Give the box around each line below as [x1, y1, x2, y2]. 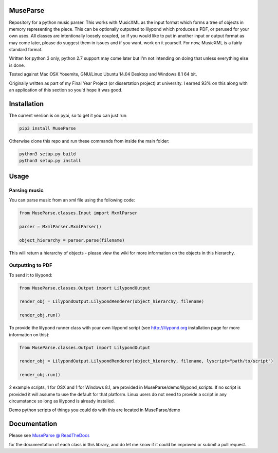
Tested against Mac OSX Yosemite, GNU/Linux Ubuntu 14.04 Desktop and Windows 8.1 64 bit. [9, 71, 197, 77]
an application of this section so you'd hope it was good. [9, 87, 123, 93]
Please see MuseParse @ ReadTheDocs [9, 433, 90, 438]
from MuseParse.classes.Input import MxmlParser [19, 210, 138, 216]
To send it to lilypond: [9, 272, 53, 278]
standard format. [9, 47, 43, 53]
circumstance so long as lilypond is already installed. [9, 398, 115, 404]
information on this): [9, 331, 50, 338]
